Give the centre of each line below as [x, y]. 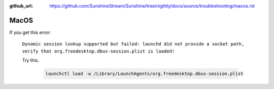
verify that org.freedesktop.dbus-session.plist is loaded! [98, 51]
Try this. [31, 60]
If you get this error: [30, 32]
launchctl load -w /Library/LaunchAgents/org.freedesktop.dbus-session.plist [144, 74]
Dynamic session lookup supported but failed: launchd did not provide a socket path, [133, 44]
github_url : [21, 6]
